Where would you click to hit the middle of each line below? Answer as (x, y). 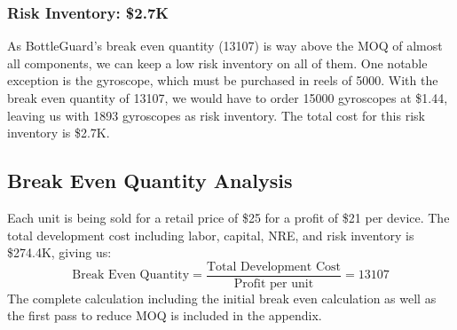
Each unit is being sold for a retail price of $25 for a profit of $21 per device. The (228, 217)
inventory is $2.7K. (59, 133)
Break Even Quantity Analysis (150, 181)
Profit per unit (274, 283)
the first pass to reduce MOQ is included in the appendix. (165, 315)
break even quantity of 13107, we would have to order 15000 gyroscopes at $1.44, (228, 98)
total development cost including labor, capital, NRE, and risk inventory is (211, 235)
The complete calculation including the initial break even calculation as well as (222, 298)
